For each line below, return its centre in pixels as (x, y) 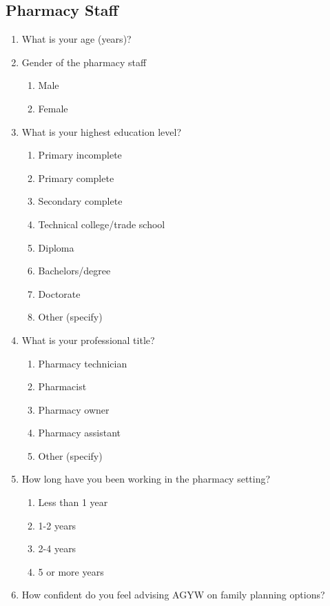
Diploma (56, 247)
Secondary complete (80, 201)
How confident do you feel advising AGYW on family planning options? (173, 595)
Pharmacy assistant (80, 433)
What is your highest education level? (101, 131)
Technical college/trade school (102, 224)
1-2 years (57, 525)
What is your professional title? (88, 340)
